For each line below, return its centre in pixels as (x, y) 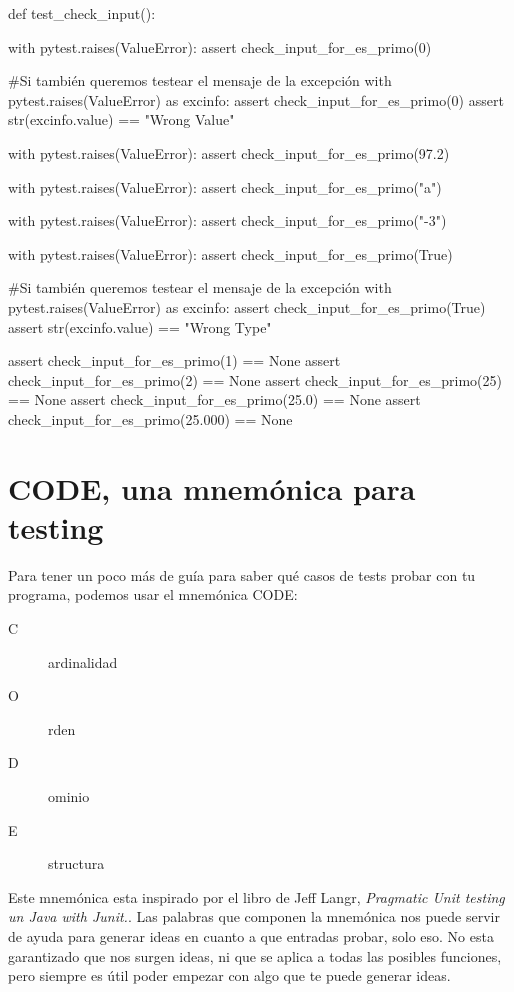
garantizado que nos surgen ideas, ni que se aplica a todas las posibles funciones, (255, 955)
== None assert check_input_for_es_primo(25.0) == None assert (214, 399)
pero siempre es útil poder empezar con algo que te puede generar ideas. (229, 975)
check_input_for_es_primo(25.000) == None (150, 418)
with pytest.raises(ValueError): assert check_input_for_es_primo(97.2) (229, 152)
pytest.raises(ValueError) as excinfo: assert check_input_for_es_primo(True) (247, 306)
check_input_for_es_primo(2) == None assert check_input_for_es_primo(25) (255, 379)
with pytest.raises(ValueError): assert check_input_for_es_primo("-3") (227, 220)
